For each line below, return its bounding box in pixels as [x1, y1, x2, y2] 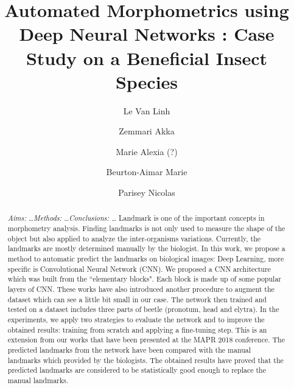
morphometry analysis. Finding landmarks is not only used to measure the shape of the [7, 223, 285, 234]
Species [115, 69, 178, 94]
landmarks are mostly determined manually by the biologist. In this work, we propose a [7, 243, 285, 254]
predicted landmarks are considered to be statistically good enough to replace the [7, 365, 266, 375]
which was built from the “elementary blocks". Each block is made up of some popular [7, 274, 282, 284]
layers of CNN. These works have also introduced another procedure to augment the [7, 284, 275, 294]
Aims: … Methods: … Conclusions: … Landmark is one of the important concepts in [7, 213, 265, 223]
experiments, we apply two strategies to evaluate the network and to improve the [7, 314, 265, 325]
